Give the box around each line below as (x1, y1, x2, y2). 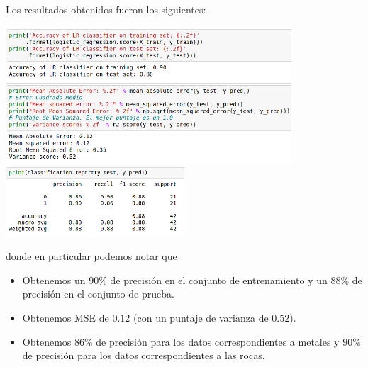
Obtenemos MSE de (22, 310, 109, 324)
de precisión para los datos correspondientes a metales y (96, 334, 340, 349)
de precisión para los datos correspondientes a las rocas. (22, 348, 265, 363)
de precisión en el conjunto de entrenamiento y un (110, 272, 328, 287)
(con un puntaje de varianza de (133, 310, 269, 324)
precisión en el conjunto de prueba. (22, 286, 174, 301)
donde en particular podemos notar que (6, 249, 177, 264)
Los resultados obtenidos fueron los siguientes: (6, 2, 206, 16)
